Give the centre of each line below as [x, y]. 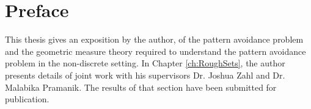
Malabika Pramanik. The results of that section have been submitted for [141, 87]
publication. [27, 99]
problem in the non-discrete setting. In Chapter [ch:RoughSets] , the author [145, 63]
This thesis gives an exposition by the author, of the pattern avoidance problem [154, 39]
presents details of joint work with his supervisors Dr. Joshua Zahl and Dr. [145, 75]
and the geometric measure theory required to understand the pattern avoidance [155, 51]
